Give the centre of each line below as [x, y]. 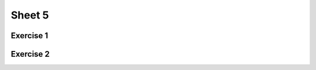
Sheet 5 [30, 15]
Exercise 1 [30, 36]
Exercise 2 [30, 54]
